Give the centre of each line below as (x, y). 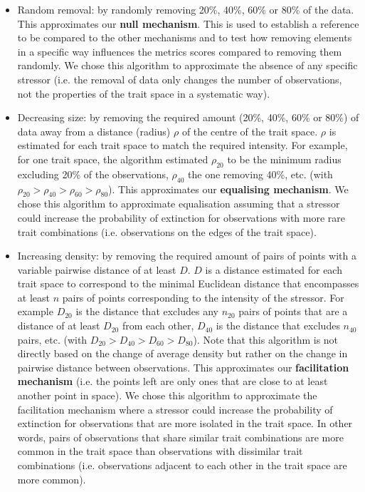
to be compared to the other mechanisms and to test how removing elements (185, 37)
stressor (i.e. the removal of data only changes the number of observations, (180, 79)
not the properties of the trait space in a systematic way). (144, 93)
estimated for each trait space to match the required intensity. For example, (182, 145)
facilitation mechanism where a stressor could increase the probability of (175, 409)
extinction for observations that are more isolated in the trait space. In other (185, 423)
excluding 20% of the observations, (93, 174)
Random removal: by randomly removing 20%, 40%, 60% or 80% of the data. (186, 9)
